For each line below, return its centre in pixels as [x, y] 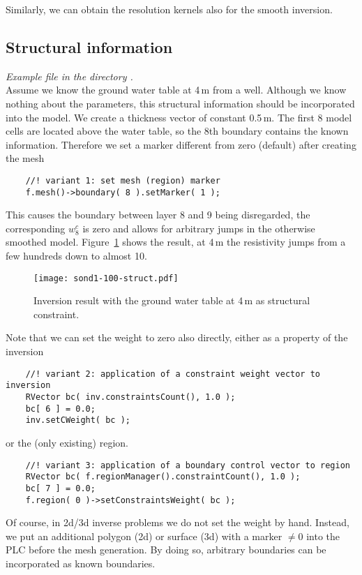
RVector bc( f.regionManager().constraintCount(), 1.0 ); [163, 477]
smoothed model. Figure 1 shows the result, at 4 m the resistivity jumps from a [176, 242]
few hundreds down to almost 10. [76, 256]
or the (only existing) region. [67, 442]
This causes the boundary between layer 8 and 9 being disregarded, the [158, 215]
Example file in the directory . [69, 76]
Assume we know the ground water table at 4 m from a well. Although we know [176, 90]
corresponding [36, 228]
